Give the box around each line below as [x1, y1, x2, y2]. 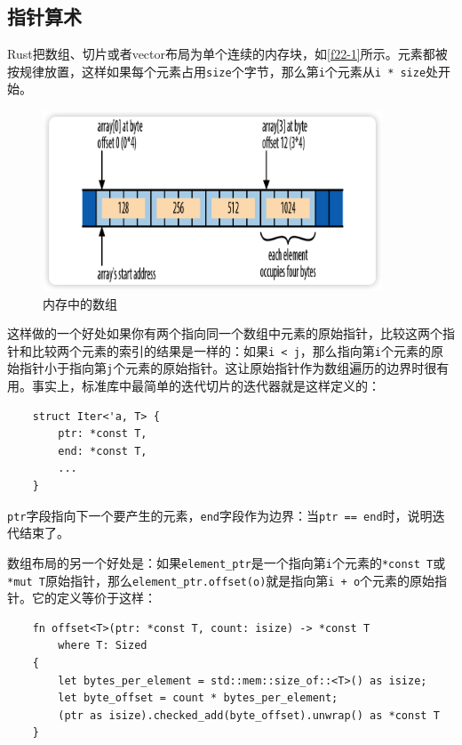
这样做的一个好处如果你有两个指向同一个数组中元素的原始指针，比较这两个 [7, 324, 442, 343]
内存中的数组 [43, 294, 117, 312]
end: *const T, [58, 444, 147, 458]
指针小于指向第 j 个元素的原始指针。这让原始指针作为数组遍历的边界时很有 [19, 359, 450, 377]
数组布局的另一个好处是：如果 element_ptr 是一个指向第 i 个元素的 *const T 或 [7, 553, 446, 571]
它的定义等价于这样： [31, 588, 156, 607]
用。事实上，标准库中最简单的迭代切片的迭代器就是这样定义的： [7, 377, 380, 395]
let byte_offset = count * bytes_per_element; [58, 692, 339, 705]
